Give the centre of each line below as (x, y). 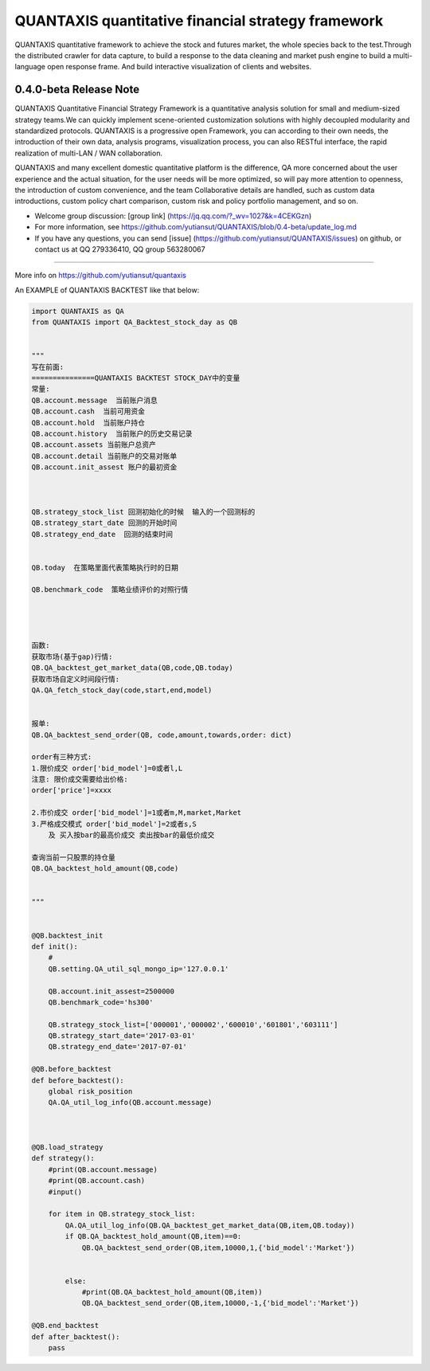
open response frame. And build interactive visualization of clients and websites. (179, 67)
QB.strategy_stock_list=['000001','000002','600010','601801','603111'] (193, 1024)
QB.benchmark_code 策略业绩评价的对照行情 (110, 590)
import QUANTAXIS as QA (78, 311)
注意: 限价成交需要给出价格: (80, 780)
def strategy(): (63, 1158)
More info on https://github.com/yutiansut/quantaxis (100, 276)
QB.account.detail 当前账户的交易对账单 (104, 456)
